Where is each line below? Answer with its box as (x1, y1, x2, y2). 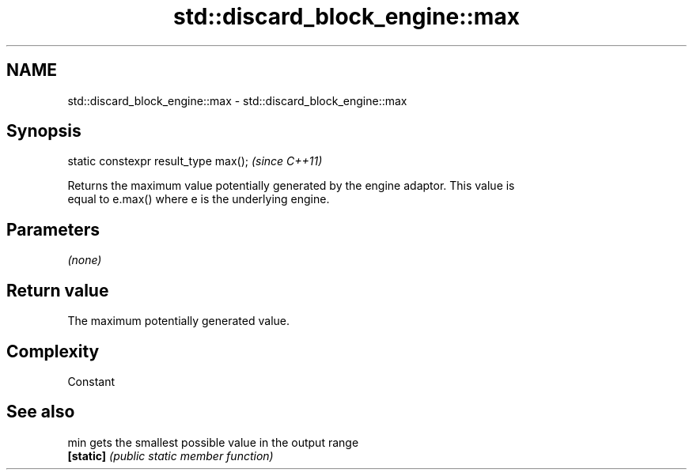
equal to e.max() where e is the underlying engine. (67, 192, 330, 206)
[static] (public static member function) (67, 448, 274, 463)
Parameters (6, 219, 100, 240)
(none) (67, 253, 102, 267)
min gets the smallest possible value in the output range (67, 435, 359, 449)
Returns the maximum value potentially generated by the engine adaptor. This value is (67, 179, 515, 193)
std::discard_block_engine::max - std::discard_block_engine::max (67, 93, 407, 108)
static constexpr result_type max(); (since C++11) (67, 154, 323, 168)
